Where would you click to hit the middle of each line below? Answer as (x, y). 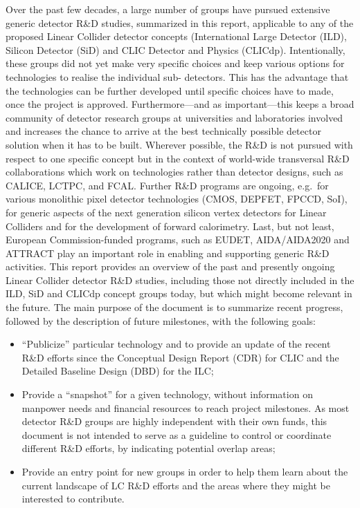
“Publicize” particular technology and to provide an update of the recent (176, 344)
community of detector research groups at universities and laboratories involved (174, 117)
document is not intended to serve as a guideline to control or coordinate (177, 434)
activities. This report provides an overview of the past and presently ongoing (170, 266)
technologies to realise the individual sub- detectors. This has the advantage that (177, 76)
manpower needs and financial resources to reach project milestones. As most (186, 407)
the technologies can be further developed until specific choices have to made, (170, 90)
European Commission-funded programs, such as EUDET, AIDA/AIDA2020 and (178, 239)
